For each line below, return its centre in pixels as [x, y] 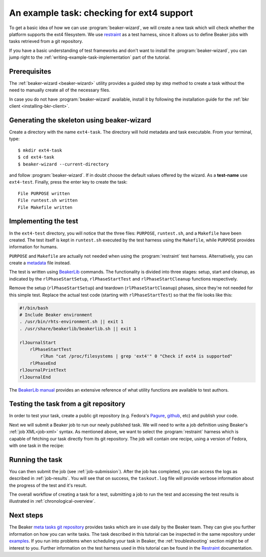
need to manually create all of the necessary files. [60, 90]
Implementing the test [44, 221]
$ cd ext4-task [36, 157]
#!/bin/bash [34, 308]
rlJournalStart [38, 342]
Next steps [26, 515]
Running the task [36, 459]
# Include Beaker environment [56, 315]
